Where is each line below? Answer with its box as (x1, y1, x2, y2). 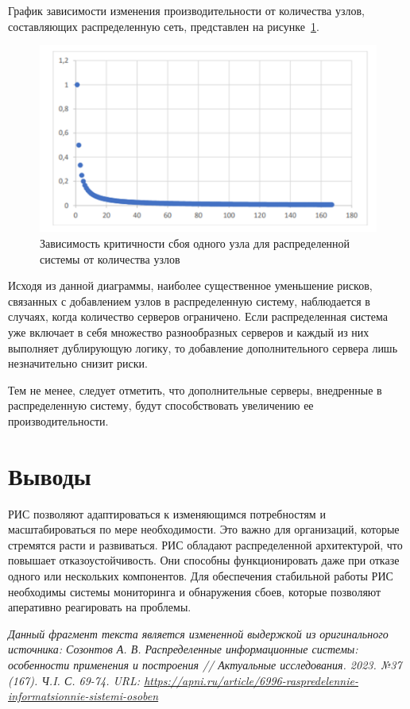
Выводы (8, 459, 91, 491)
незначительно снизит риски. (8, 355, 148, 372)
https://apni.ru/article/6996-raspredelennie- (144, 672, 358, 688)
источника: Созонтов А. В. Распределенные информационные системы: (8, 641, 358, 657)
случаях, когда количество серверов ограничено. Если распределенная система (8, 308, 388, 325)
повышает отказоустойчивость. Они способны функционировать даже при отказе (8, 552, 400, 568)
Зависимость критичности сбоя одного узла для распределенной (40, 235, 350, 252)
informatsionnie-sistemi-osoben (8, 688, 159, 704)
